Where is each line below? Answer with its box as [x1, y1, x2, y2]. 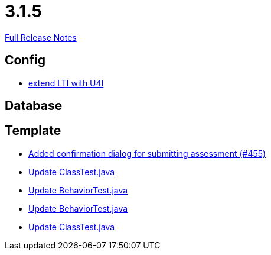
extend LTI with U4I [28, 78, 104, 88]
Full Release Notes [5, 32, 77, 43]
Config [5, 53, 45, 68]
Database [5, 98, 63, 114]
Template [5, 123, 61, 138]
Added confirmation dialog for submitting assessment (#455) [28, 148, 266, 159]
